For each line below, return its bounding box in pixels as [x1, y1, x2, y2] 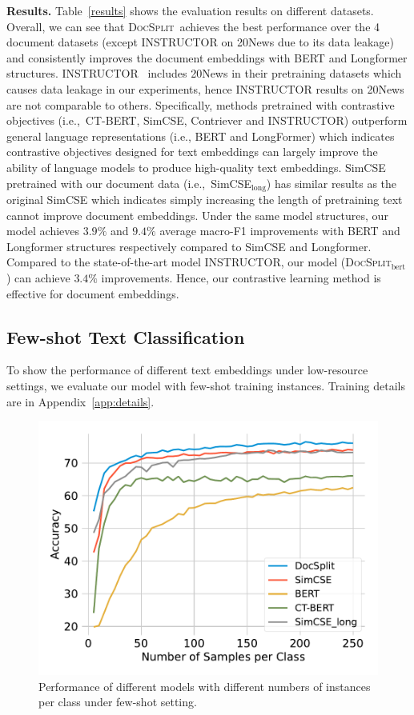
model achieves [6, 222, 80, 239]
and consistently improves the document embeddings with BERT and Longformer [6, 49, 408, 66]
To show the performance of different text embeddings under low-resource [6, 361, 368, 378]
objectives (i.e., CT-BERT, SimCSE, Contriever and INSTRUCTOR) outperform [6, 112, 408, 129]
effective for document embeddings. [6, 285, 179, 302]
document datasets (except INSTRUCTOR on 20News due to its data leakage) [6, 34, 395, 50]
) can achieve [6, 269, 70, 286]
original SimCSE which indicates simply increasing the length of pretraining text [6, 190, 403, 207]
